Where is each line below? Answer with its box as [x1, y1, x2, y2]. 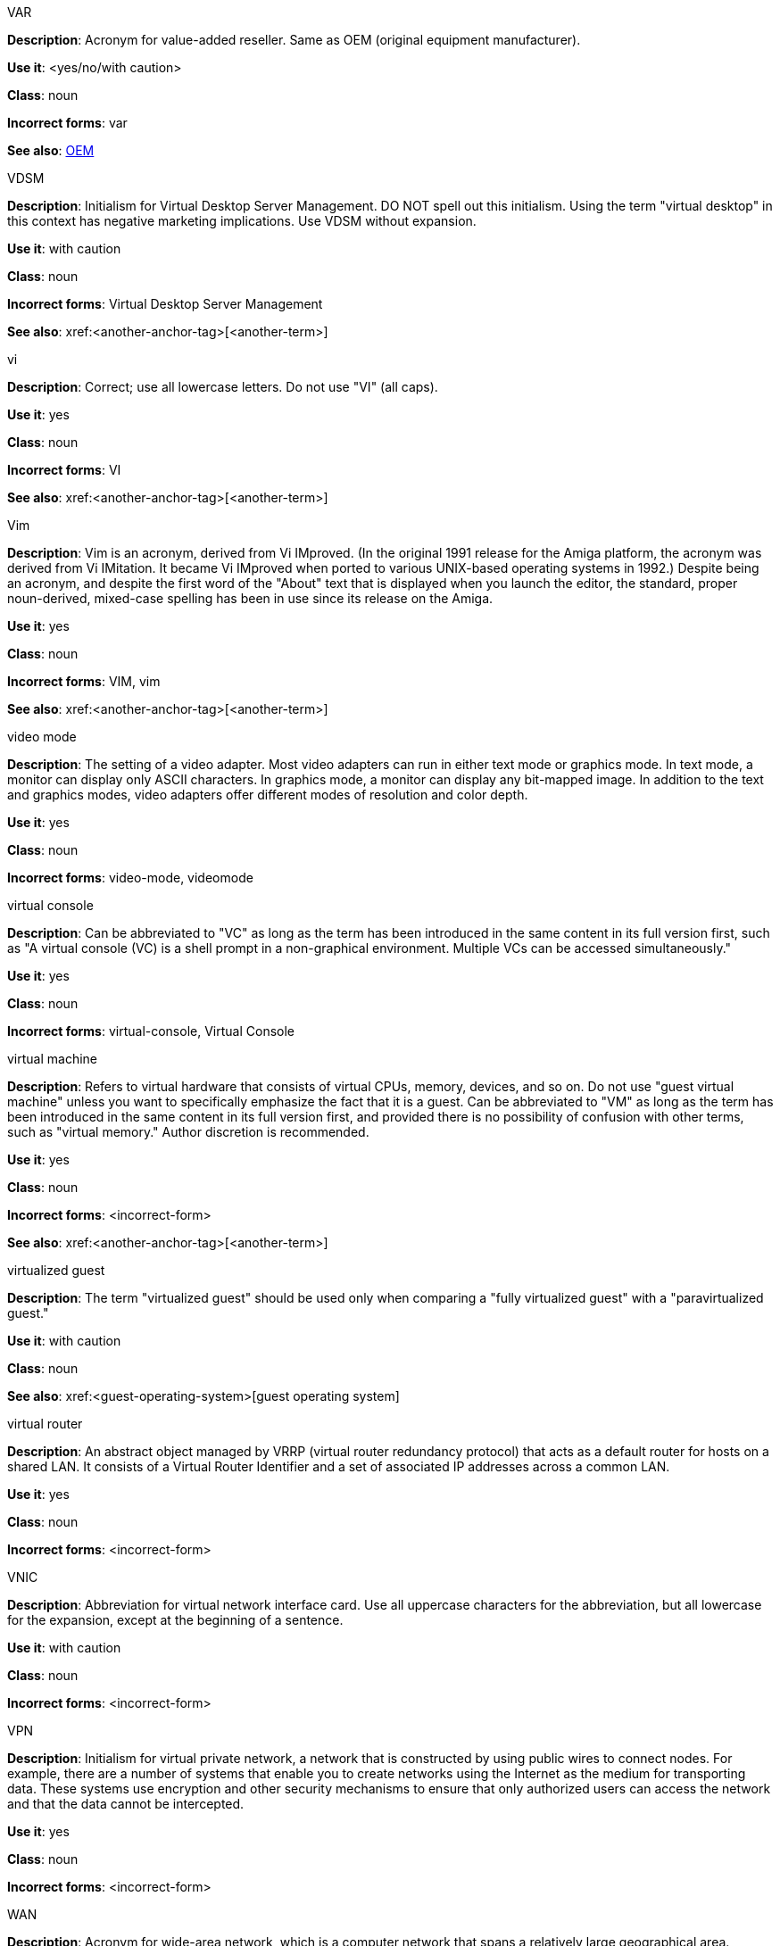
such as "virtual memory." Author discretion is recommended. [7, 1124, 369, 1139]
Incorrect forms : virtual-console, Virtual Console [7, 1023, 295, 1039]
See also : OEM [7, 143, 95, 158]
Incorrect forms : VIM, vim [7, 674, 161, 689]
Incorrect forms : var [7, 115, 128, 130]
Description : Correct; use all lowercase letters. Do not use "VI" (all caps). [7, 379, 438, 394]
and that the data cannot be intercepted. [7, 1796, 245, 1811]
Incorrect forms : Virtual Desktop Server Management [7, 296, 323, 311]
